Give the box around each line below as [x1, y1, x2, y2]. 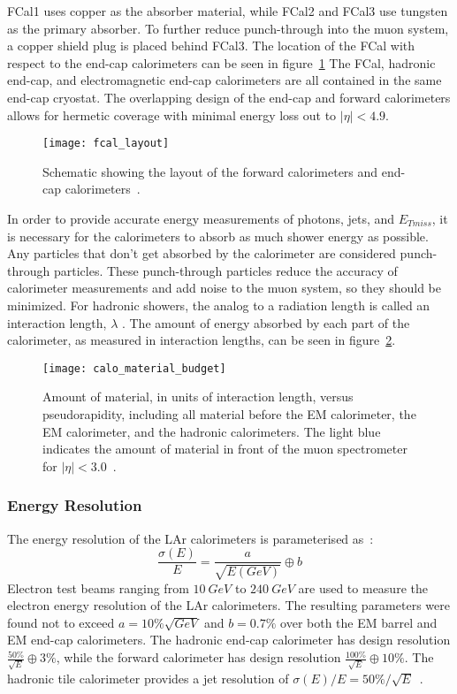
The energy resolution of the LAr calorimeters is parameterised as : [7, 529, 374, 547]
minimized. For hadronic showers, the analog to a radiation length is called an [7, 295, 430, 314]
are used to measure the [298, 578, 428, 597]
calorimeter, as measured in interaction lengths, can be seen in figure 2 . [7, 331, 396, 349]
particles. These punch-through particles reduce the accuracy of [53, 261, 398, 279]
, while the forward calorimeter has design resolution [56, 648, 341, 667]
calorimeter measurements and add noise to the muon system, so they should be [7, 278, 441, 297]
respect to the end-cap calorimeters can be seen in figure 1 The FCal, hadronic [7, 53, 436, 72]
